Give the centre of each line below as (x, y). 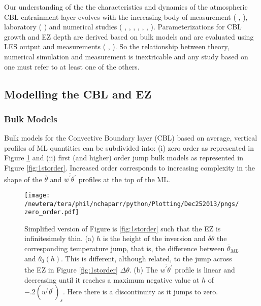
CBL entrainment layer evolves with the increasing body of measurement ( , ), (126, 16)
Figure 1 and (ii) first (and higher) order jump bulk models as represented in (124, 158)
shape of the (23, 179)
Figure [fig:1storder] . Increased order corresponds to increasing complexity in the (130, 167)
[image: (37, 195)
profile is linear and (205, 269)
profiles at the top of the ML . (124, 179)
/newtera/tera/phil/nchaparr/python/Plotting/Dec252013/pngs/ (132, 204)
